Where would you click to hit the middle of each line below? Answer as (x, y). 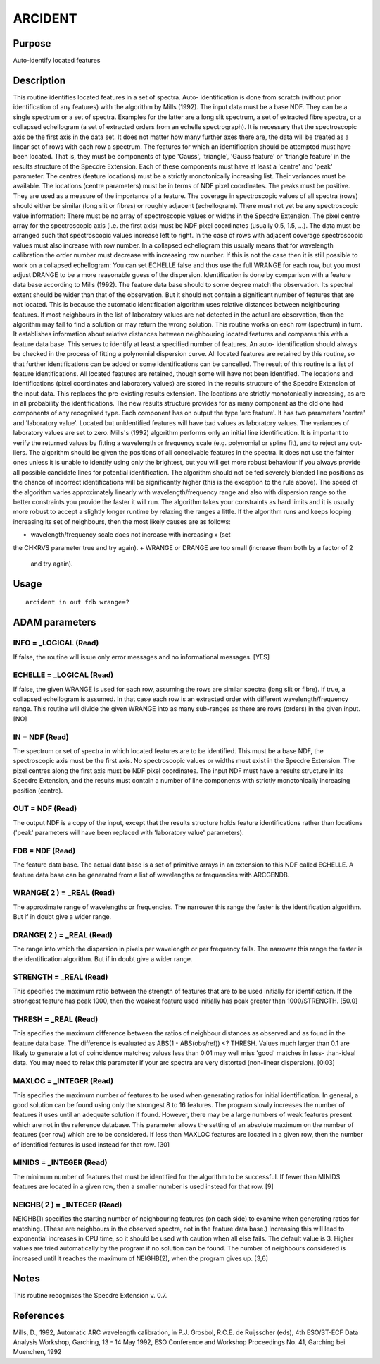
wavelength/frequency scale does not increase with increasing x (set (131, 535)
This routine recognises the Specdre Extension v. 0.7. (90, 1295)
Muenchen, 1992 (37, 1352)
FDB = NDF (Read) (44, 851)
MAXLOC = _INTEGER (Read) (63, 1081)
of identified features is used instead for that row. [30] (91, 1144)
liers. (20, 453)
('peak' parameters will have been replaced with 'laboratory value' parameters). (128, 833)
